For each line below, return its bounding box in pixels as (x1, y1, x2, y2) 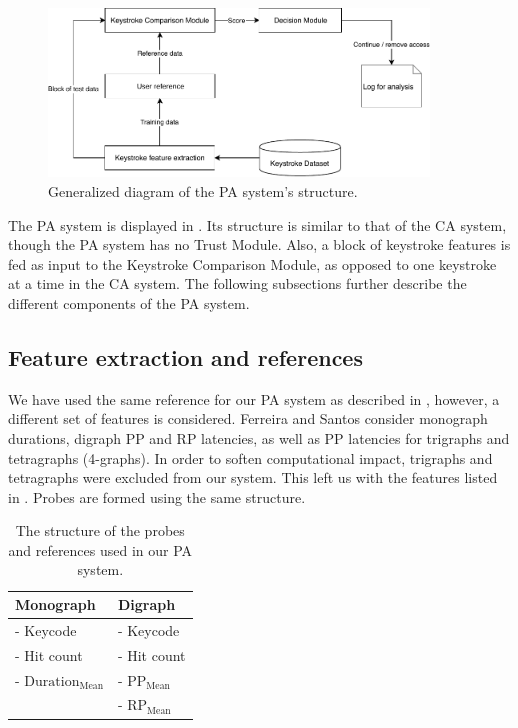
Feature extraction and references (8, 341, 363, 372)
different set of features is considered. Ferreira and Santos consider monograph (8, 408, 488, 429)
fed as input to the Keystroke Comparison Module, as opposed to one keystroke (8, 253, 497, 274)
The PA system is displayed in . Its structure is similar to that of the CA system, (8, 214, 507, 235)
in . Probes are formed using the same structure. (8, 486, 306, 507)
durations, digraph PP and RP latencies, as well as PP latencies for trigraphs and (8, 427, 510, 448)
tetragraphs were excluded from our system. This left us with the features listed (8, 467, 498, 488)
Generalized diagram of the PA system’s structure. (48, 180, 358, 201)
